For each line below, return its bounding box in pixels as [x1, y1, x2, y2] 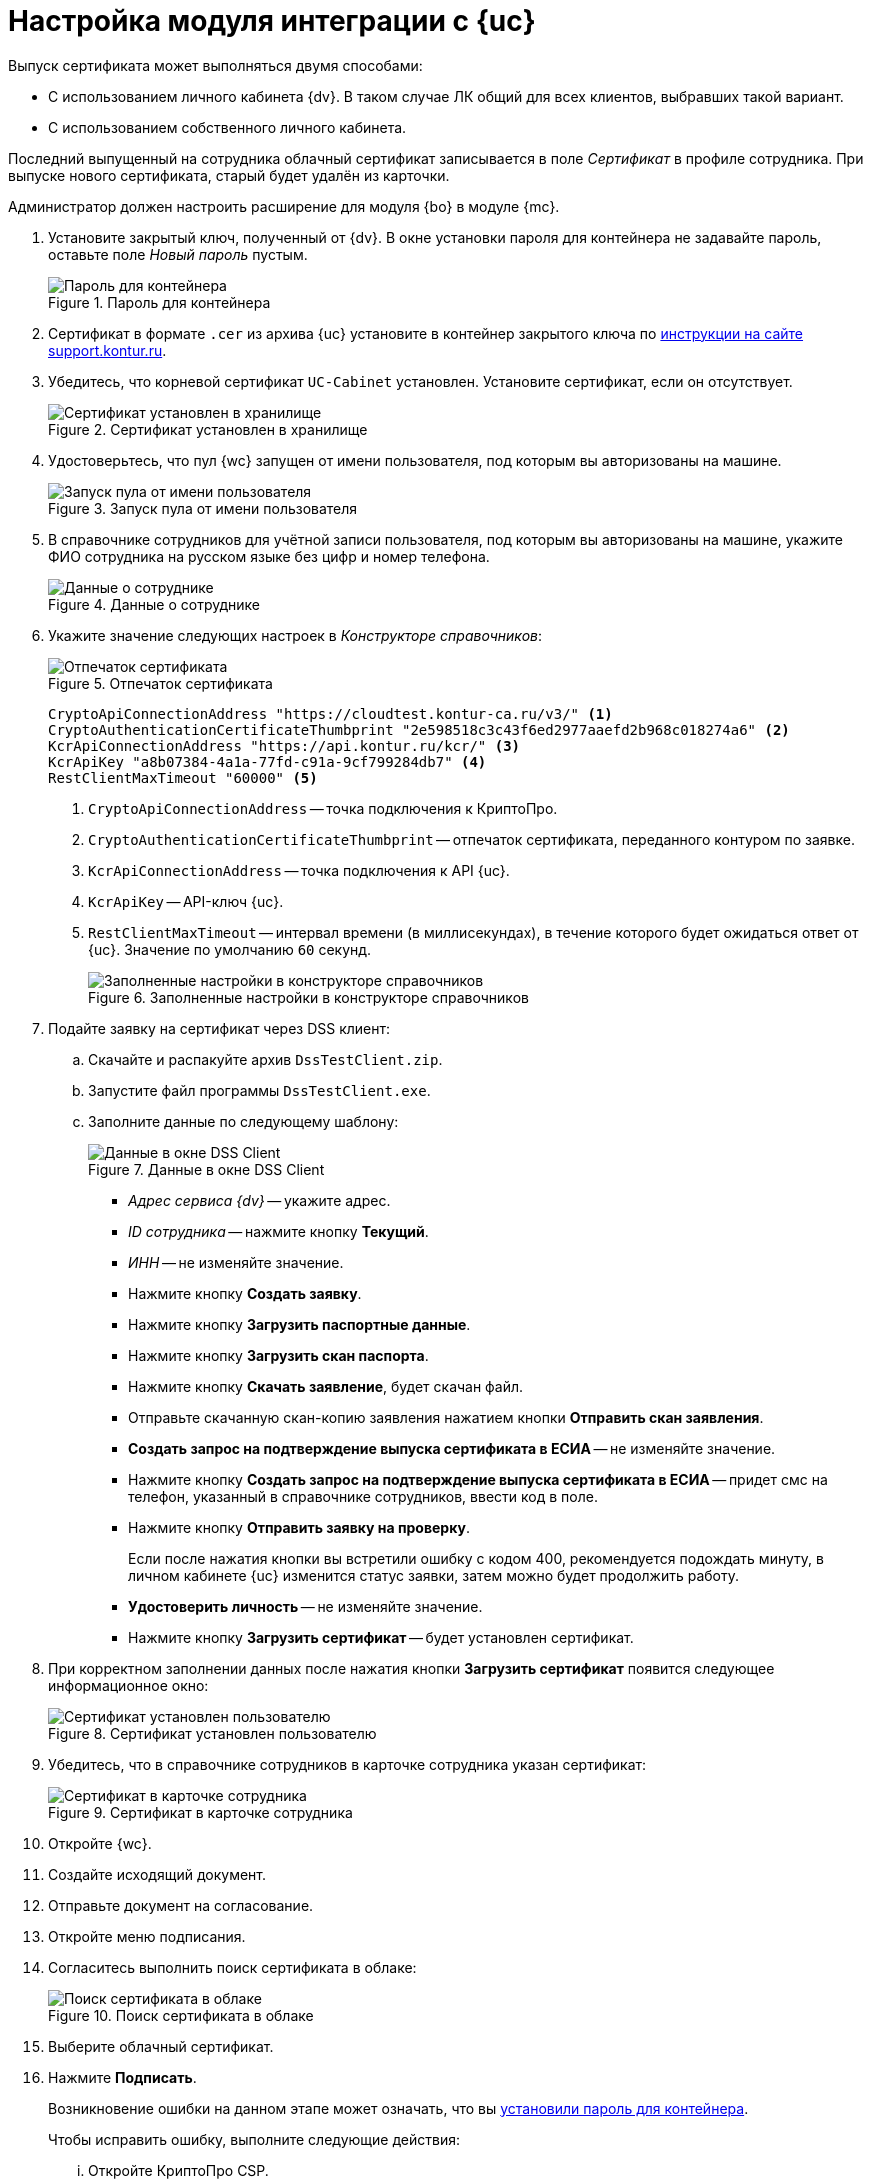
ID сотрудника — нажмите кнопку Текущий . [128, 1222, 429, 1240]
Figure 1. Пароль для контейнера [48, 293, 271, 311]
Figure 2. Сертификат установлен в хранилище [48, 420, 368, 438]
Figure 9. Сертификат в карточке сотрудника [48, 1803, 353, 1821]
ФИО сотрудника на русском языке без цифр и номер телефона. [48, 547, 490, 565]
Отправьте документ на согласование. [48, 1896, 314, 1914]
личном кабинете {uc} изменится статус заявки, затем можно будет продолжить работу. [128, 1566, 740, 1584]
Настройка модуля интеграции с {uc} [8, 4, 536, 38]
